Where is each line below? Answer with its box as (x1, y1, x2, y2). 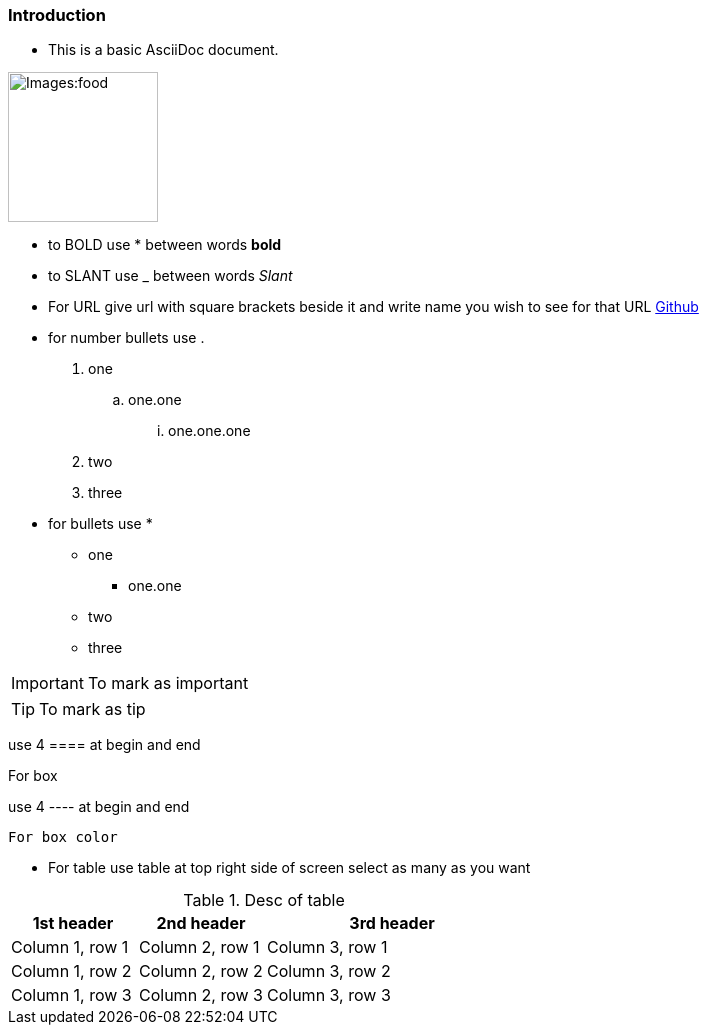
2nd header (156, 913, 246, 934)
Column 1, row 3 (11, 985, 132, 1006)
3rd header (349, 913, 435, 934)
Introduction (8, 5, 106, 25)
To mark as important (87, 673, 249, 694)
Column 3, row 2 (267, 961, 391, 982)
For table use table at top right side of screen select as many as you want (48, 859, 531, 877)
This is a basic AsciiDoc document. (48, 41, 279, 59)
